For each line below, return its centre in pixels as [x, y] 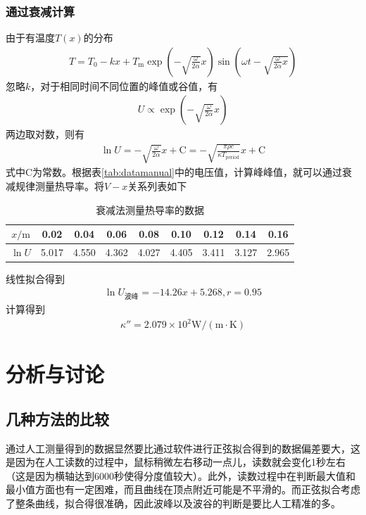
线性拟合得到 [35, 279]
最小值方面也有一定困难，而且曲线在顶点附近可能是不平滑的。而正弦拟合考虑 [183, 489]
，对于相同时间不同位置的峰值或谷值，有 [124, 85]
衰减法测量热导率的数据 [150, 209]
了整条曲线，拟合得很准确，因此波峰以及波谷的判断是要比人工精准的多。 [173, 503]
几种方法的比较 [57, 418]
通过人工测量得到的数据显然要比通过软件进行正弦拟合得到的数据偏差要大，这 [183, 448]
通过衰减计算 [40, 11]
